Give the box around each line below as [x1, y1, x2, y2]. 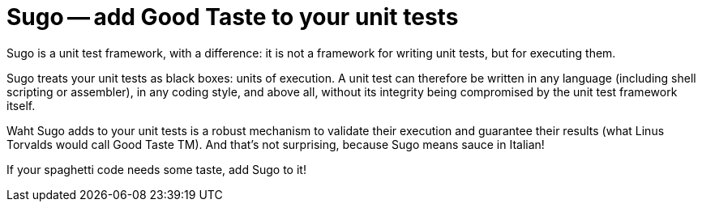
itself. [6, 98, 36, 112]
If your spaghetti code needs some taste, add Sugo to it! [6, 162, 306, 176]
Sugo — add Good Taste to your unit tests [6, 3, 459, 31]
